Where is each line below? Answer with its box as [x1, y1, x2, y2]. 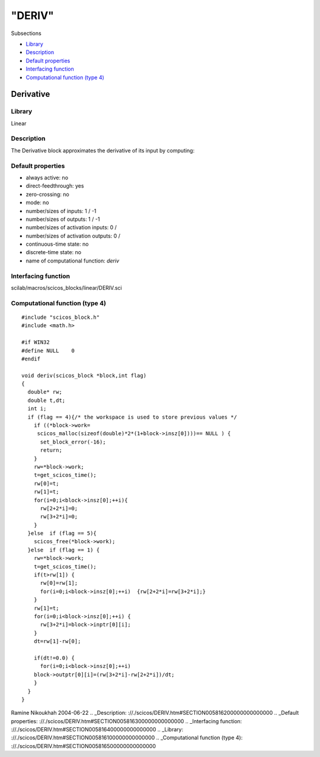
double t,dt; [27, 397, 66, 404]
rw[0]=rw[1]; [40, 579, 78, 587]
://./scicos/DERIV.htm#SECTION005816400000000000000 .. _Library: [11, 726, 184, 733]
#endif [21, 355, 41, 362]
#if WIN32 [21, 339, 50, 346]
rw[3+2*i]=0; [40, 514, 78, 520]
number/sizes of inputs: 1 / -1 [25, 207, 97, 214]
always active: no [25, 174, 68, 181]
